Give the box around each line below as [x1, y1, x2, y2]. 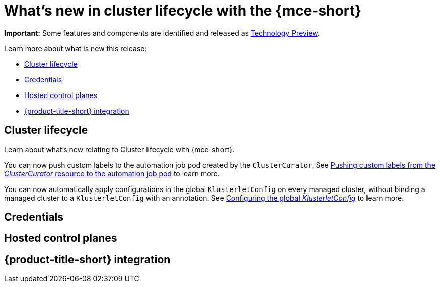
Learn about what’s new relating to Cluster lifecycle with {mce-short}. [4, 145, 235, 154]
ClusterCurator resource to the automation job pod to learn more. [4, 169, 220, 178]
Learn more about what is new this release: [4, 44, 147, 53]
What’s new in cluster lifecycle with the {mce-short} [4, 2, 362, 19]
